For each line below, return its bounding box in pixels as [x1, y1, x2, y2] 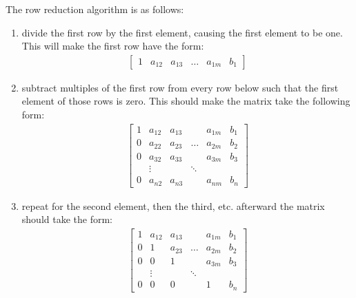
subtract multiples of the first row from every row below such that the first [21, 80, 339, 94]
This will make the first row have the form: [21, 39, 204, 53]
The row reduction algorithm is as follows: [6, 2, 184, 16]
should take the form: [21, 212, 112, 226]
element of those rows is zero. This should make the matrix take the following [21, 94, 350, 108]
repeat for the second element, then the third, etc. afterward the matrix [21, 198, 325, 213]
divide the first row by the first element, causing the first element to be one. [21, 25, 343, 39]
